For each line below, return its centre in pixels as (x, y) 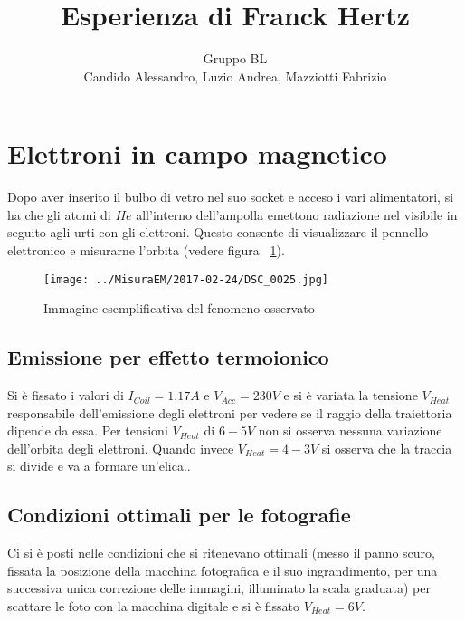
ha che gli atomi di (59, 214)
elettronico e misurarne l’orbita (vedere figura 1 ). (146, 250)
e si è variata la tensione (351, 395)
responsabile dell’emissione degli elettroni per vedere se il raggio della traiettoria (230, 412)
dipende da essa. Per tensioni (88, 430)
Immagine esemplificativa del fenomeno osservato (179, 308)
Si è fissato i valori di (66, 395)
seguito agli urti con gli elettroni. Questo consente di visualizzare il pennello (218, 232)
